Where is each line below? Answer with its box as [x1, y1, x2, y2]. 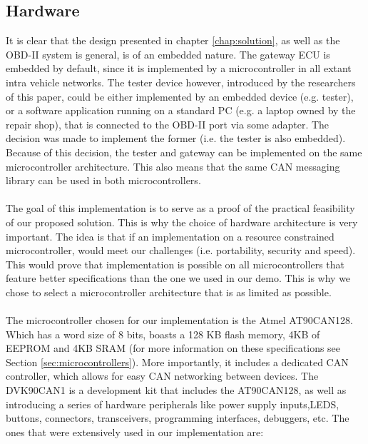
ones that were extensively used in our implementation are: [6, 424, 264, 439]
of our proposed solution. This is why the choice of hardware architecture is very [6, 214, 358, 229]
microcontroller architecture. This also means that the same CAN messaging [6, 158, 340, 173]
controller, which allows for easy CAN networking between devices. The [6, 368, 319, 383]
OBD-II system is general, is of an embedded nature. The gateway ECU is [6, 46, 330, 61]
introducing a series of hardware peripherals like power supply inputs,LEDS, [6, 396, 339, 411]
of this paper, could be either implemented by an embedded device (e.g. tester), [6, 89, 354, 104]
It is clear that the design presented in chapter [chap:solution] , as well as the [6, 33, 340, 48]
